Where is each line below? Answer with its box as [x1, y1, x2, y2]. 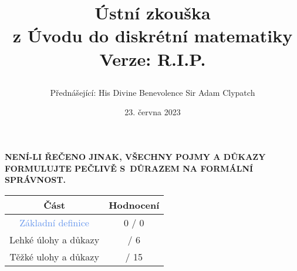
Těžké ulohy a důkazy [9, 249, 99, 263]
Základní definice [19, 215, 89, 229]
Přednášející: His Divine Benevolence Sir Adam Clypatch [50, 86, 255, 98]
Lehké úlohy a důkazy [9, 232, 100, 246]
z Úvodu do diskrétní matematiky [12, 24, 293, 48]
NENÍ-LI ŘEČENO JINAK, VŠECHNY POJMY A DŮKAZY [5, 150, 266, 162]
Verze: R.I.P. [99, 46, 206, 71]
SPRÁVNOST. [5, 173, 66, 186]
